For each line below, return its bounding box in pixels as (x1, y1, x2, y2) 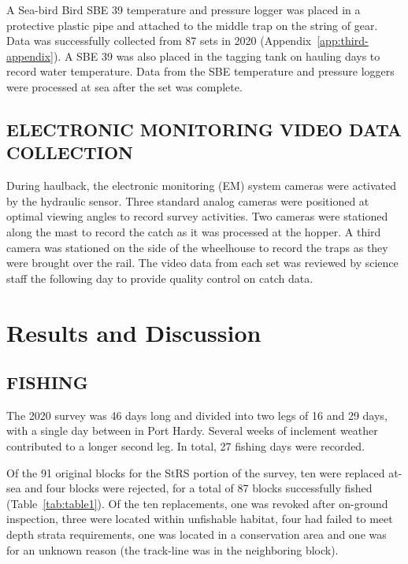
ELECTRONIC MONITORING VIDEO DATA (6, 117, 402, 141)
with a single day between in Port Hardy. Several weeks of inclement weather (6, 422, 378, 439)
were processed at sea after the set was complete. (6, 78, 243, 95)
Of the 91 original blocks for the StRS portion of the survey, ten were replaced (6, 464, 385, 481)
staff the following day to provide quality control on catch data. (6, 269, 313, 286)
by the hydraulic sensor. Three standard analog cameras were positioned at (6, 192, 369, 209)
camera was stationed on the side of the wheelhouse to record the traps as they (6, 239, 388, 255)
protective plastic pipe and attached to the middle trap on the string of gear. (6, 17, 378, 33)
